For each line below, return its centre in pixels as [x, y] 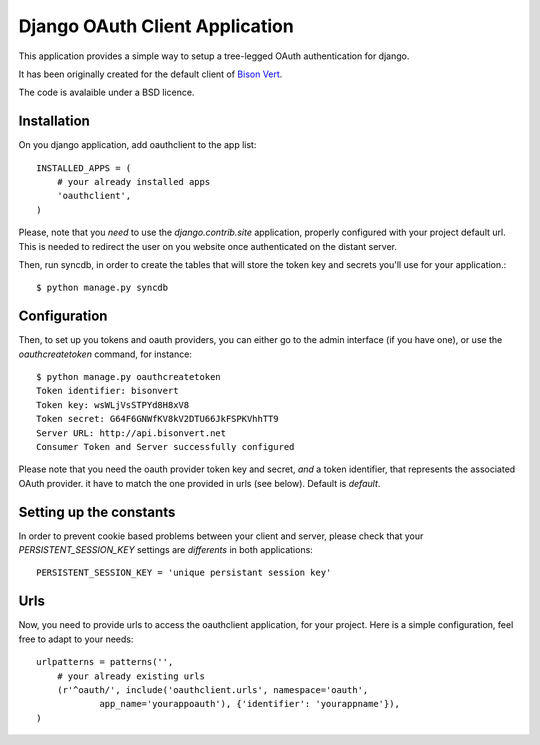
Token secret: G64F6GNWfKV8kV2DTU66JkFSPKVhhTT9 [157, 419]
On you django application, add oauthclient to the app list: [137, 145]
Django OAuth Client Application [156, 26]
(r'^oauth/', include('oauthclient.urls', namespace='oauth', [212, 689]
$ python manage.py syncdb [102, 288]
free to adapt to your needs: [76, 639]
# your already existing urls [130, 676]
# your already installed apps [133, 182]
